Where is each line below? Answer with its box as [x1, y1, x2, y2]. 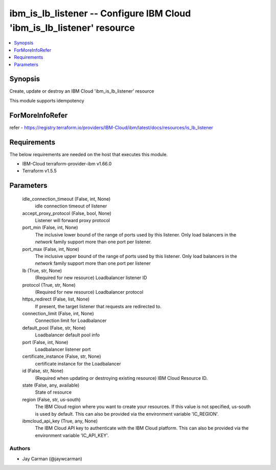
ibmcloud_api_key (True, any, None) [22, 418, 98, 424]
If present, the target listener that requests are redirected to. [35, 303, 162, 309]
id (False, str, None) [22, 368, 64, 374]
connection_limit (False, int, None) [22, 310, 94, 317]
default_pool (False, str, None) [22, 325, 86, 331]
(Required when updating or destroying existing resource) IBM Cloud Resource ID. [35, 375, 208, 381]
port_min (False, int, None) [22, 224, 79, 230]
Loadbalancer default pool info [35, 332, 100, 338]
